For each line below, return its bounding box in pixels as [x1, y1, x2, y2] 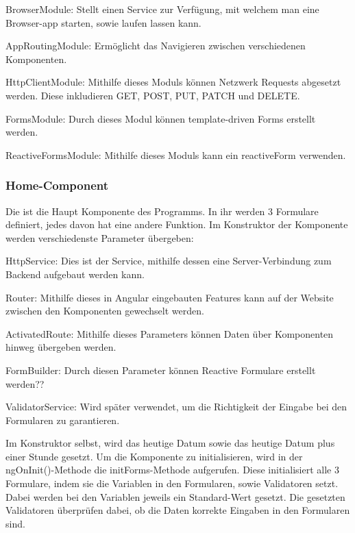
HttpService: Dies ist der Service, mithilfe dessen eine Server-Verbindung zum [5, 253, 332, 268]
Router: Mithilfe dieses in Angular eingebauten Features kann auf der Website [5, 290, 334, 304]
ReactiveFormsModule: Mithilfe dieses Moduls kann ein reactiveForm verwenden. [5, 147, 346, 162]
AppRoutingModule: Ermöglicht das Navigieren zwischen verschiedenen [5, 38, 306, 53]
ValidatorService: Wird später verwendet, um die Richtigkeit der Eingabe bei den [5, 399, 347, 414]
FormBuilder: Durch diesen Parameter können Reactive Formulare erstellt [5, 362, 316, 377]
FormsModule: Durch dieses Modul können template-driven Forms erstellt [5, 111, 316, 125]
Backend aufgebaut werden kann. [5, 266, 145, 281]
